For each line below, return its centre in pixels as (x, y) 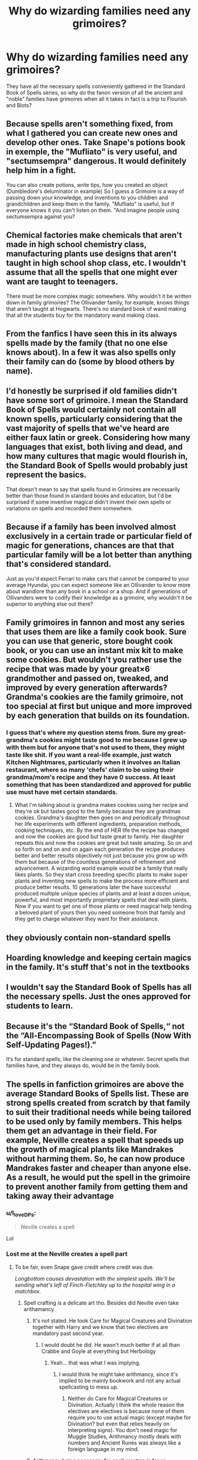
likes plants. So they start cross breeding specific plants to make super (101, 875)
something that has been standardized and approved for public (99, 784)
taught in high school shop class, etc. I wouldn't (96, 263)
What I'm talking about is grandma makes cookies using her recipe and (101, 805)
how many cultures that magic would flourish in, (97, 456)
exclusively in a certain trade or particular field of (99, 536)
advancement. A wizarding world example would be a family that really (101, 868)
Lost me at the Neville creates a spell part (67, 1254)
